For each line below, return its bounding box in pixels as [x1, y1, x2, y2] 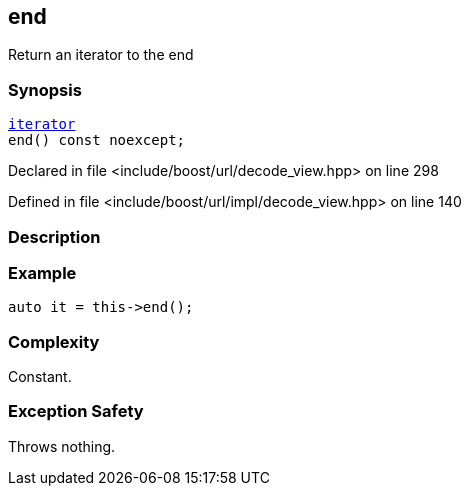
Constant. [8, 368, 72, 386]
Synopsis [8, 79, 82, 100]
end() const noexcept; [8, 132, 186, 149]
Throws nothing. [8, 437, 116, 455]
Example [8, 262, 77, 283]
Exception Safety [8, 401, 144, 422]
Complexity [8, 331, 100, 352]
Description [8, 226, 101, 247]
